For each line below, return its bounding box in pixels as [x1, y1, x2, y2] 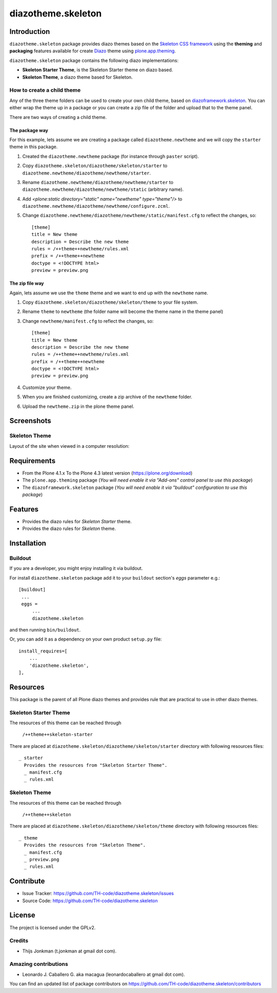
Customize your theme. [22, 384, 72, 390]
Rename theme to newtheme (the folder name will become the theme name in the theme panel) [22, 308, 224, 315]
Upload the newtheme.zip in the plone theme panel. [22, 403, 134, 409]
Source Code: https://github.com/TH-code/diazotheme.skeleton [22, 898, 158, 904]
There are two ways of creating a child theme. [9, 114, 107, 120]
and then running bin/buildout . [9, 627, 81, 633]
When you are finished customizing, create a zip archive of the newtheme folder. [22, 394, 192, 400]
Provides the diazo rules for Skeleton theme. [22, 526, 116, 532]
